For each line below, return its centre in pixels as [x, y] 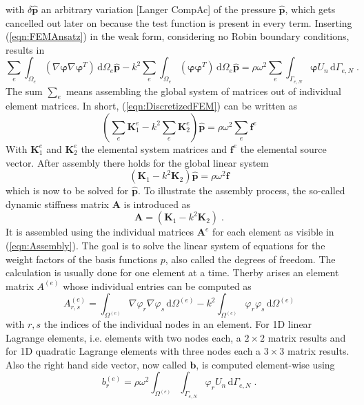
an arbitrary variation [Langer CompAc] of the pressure [158, 9]
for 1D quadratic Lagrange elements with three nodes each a [133, 351]
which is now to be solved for [67, 190]
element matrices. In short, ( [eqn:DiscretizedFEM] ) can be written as [151, 106]
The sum [24, 91]
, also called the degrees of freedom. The [250, 259]
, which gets [310, 9]
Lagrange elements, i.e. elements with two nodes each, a [123, 337]
